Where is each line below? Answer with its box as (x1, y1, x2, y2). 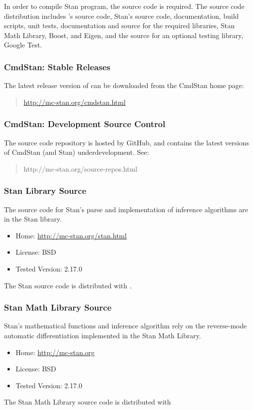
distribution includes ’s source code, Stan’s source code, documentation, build (4, 10, 239, 21)
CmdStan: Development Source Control (4, 118, 166, 130)
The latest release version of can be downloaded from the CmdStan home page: (4, 80, 244, 91)
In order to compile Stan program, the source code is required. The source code (4, 1, 245, 11)
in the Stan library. (4, 214, 62, 224)
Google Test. (4, 40, 42, 50)
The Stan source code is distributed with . (4, 280, 132, 290)
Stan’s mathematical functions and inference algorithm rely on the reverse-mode (4, 320, 247, 331)
